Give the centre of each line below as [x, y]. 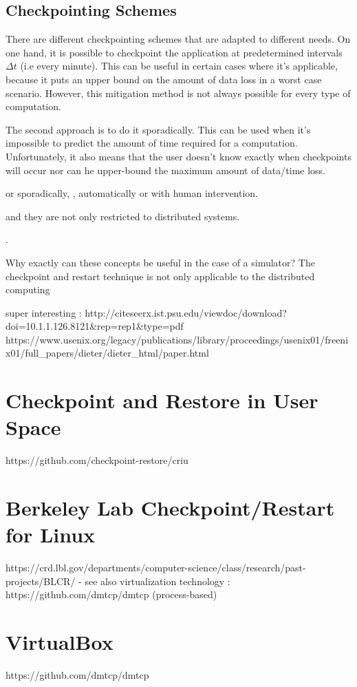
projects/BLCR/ [41, 581]
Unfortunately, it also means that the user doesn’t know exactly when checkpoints [178, 156]
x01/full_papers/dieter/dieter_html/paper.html [107, 353]
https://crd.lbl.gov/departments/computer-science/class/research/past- [156, 568]
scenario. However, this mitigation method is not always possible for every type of [178, 93]
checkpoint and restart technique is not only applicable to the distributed [160, 276]
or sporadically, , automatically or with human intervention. [132, 193]
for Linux [51, 535]
